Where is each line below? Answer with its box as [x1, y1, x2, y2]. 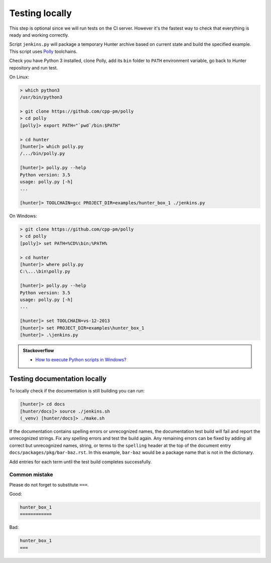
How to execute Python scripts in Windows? [35, 357, 126, 363]
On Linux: [9, 73, 30, 80]
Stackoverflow [23, 347, 54, 353]
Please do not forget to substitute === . [9, 481, 89, 488]
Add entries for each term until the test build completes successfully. [9, 458, 152, 465]
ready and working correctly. [9, 32, 69, 38]
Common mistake [9, 471, 54, 478]
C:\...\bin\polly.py [20, 269, 70, 274]
